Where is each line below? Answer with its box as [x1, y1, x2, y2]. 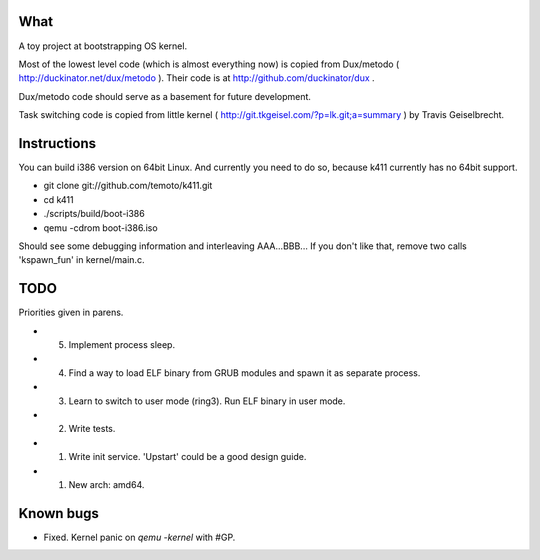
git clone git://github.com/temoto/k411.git [43, 180, 213, 192]
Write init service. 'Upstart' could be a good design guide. [68, 451, 307, 463]
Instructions [18, 135, 97, 152]
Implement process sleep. [68, 339, 175, 351]
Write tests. [68, 423, 116, 435]
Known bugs [18, 505, 100, 522]
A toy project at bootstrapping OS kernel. [18, 40, 188, 52]
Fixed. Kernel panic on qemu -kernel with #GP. [43, 531, 236, 543]
